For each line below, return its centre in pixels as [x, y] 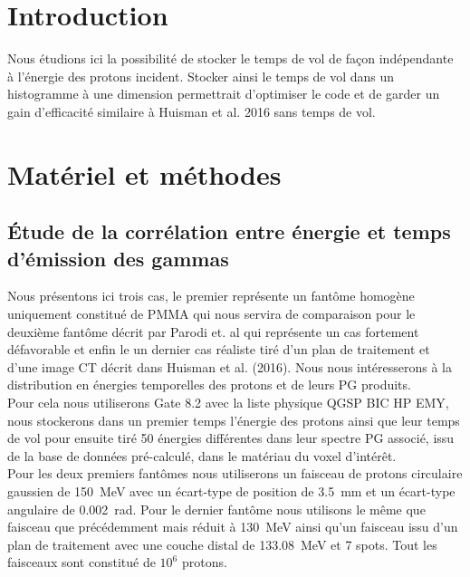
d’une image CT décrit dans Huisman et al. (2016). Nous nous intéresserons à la [230, 366]
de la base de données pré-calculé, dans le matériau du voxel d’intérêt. [202, 455]
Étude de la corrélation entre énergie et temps [229, 231]
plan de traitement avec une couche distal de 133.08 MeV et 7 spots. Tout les [222, 544]
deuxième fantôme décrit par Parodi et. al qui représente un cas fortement [213, 331]
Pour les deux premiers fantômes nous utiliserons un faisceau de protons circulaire [235, 473]
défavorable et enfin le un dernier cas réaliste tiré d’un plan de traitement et [219, 349]
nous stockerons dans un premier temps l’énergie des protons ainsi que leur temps [234, 420]
